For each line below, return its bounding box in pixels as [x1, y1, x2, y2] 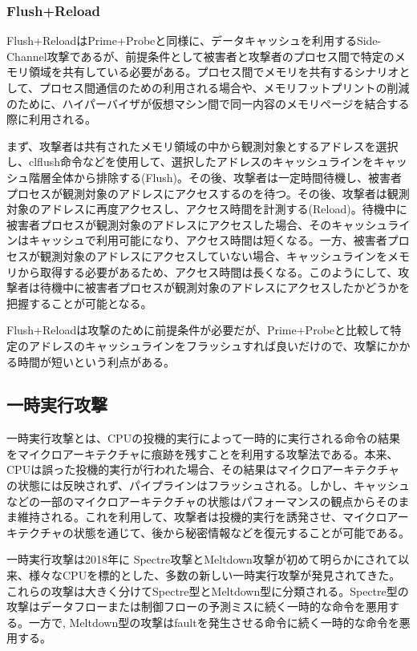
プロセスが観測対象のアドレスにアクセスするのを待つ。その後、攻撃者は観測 [6, 184, 410, 201]
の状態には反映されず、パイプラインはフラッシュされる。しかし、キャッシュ [6, 477, 411, 494]
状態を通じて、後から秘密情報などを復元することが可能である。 [73, 524, 411, 540]
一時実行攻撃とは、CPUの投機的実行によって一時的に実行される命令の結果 [6, 430, 401, 447]
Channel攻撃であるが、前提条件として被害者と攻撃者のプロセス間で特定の [6, 47, 395, 64]
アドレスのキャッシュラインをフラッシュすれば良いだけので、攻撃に [28, 337, 388, 354]
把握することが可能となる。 [6, 294, 152, 311]
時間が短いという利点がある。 [17, 353, 175, 370]
